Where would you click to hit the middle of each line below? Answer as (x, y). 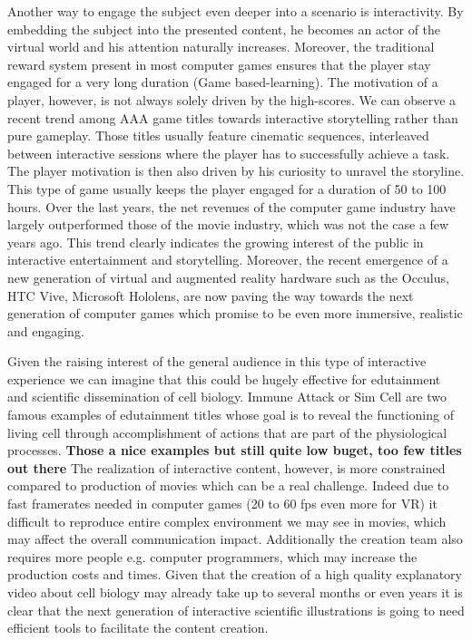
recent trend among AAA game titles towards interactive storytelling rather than (233, 117)
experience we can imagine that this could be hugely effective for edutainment (224, 378)
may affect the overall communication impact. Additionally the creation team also (235, 539)
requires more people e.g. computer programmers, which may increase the (212, 556)
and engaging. (46, 330)
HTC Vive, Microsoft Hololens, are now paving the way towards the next (211, 295)
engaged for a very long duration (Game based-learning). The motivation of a (223, 82)
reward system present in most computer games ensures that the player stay (219, 64)
